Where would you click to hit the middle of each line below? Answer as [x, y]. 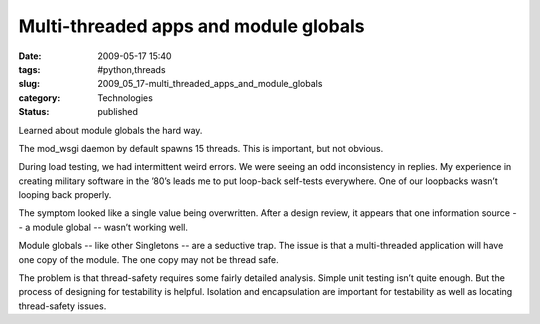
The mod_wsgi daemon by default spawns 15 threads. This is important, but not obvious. [201, 148]
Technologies [125, 97]
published [118, 112]
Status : [34, 112]
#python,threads [131, 69]
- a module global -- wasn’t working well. [103, 227]
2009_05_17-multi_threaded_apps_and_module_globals [210, 84]
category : [39, 97]
